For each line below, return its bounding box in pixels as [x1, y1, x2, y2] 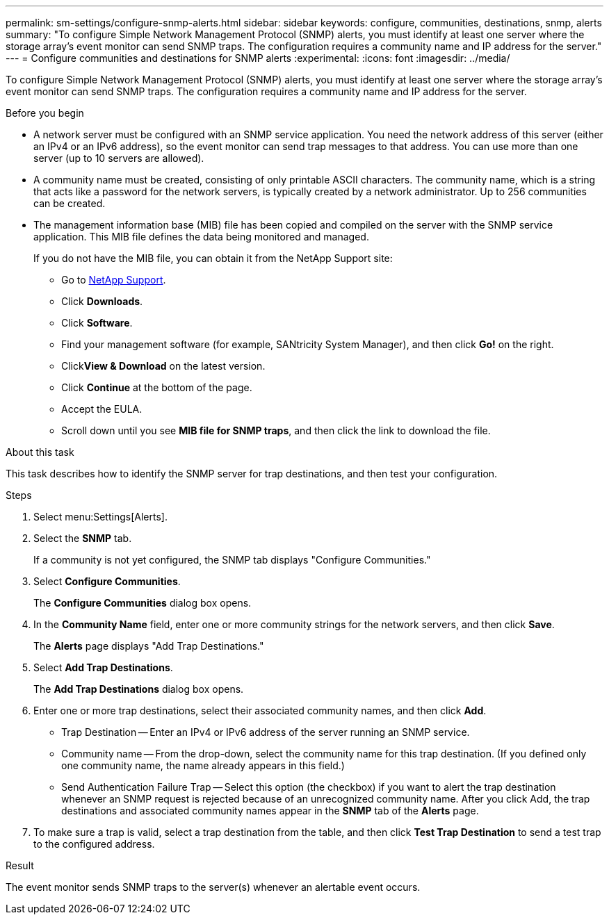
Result [6, 860, 34, 871]
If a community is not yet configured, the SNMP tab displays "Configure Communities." [33, 554, 431, 566]
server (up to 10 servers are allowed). [33, 152, 204, 164]
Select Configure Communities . [33, 575, 181, 587]
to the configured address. [33, 838, 155, 850]
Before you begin [6, 107, 84, 119]
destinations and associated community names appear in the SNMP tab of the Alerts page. [61, 805, 479, 816]
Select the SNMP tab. [33, 532, 132, 544]
